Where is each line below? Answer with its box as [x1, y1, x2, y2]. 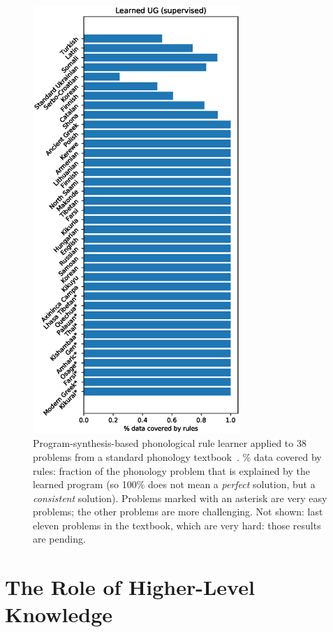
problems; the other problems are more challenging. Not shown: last [33, 504, 323, 519]
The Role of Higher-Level [5, 573, 255, 601]
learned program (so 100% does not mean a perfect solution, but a [33, 477, 316, 492]
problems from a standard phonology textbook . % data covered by [33, 449, 322, 464]
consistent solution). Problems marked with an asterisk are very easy [33, 490, 327, 505]
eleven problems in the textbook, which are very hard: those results [33, 517, 321, 532]
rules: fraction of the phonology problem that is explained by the [33, 463, 310, 478]
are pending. [33, 531, 86, 546]
